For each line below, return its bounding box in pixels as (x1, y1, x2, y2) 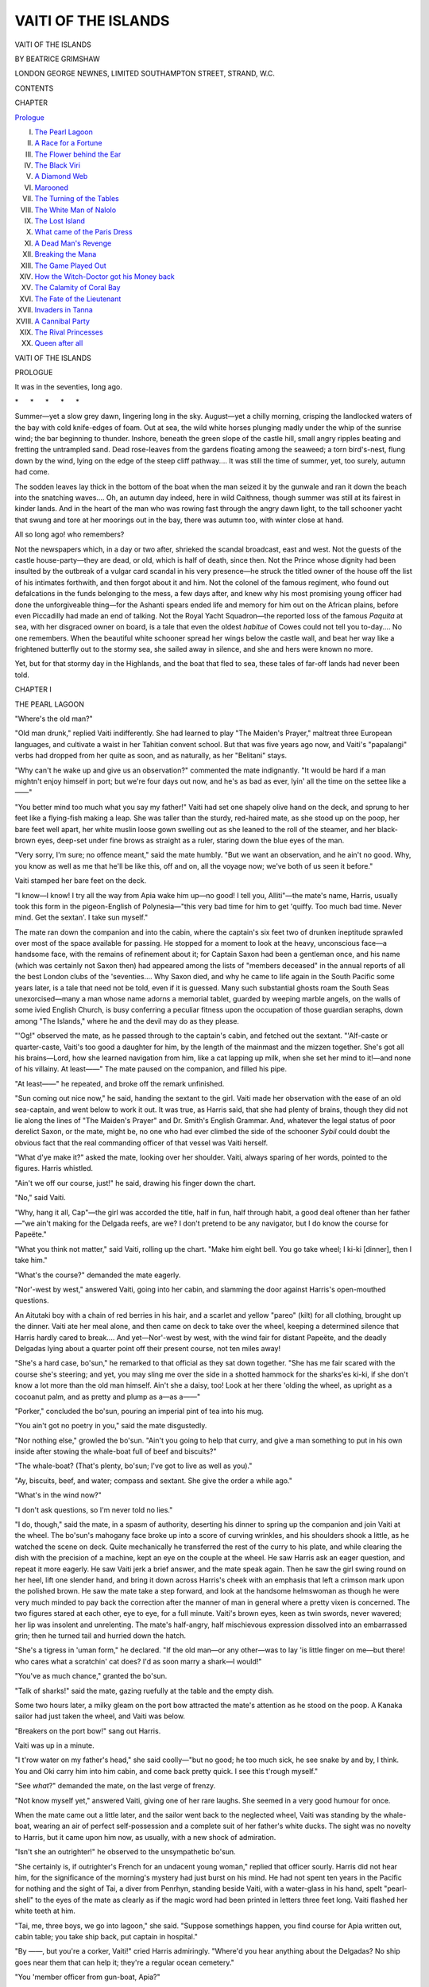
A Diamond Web (34, 172, 88, 181)
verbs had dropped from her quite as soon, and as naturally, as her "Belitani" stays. (14, 751, 288, 761)
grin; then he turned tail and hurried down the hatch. (14, 1630, 187, 1640)
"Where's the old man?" (14, 714, 93, 723)
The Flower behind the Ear (34, 149, 122, 159)
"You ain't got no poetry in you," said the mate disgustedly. (14, 1421, 207, 1431)
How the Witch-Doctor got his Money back (34, 271, 175, 281)
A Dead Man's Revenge (34, 238, 112, 248)
